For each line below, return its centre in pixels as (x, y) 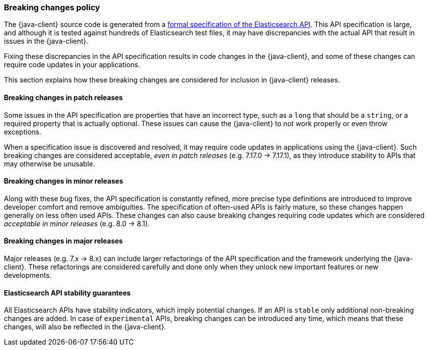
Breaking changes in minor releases (63, 181)
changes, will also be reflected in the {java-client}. (85, 327)
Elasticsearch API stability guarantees (67, 293)
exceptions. (23, 132)
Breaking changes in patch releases (63, 97)
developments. (28, 275)
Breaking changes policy (52, 7)
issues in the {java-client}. (46, 41)
